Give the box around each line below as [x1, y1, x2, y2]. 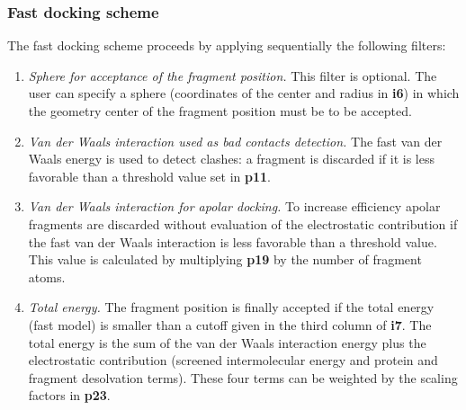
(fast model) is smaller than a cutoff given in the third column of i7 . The [28, 315, 432, 334]
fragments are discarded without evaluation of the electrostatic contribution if [28, 214, 458, 233]
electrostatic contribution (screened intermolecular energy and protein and [28, 351, 438, 370]
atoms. [28, 267, 66, 286]
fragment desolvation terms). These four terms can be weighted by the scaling [28, 368, 458, 387]
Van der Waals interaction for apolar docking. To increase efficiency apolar [28, 197, 441, 216]
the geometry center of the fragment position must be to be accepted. [28, 102, 412, 120]
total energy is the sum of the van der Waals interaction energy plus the [28, 333, 426, 352]
